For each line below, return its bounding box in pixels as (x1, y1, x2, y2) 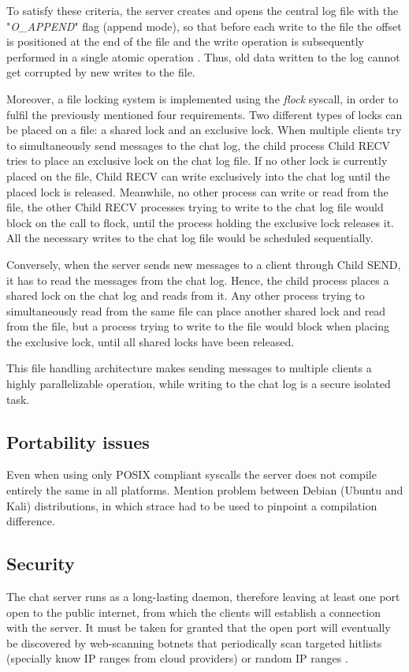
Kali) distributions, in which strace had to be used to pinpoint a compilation (6, 497, 377, 513)
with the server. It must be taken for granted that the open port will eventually (6, 619, 391, 636)
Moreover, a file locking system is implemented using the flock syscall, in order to (6, 90, 399, 106)
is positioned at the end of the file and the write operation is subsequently (6, 33, 364, 50)
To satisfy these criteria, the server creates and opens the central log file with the (6, 2, 399, 18)
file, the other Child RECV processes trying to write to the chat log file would (6, 199, 384, 215)
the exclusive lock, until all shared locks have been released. (6, 333, 295, 349)
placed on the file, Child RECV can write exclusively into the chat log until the (6, 167, 390, 184)
